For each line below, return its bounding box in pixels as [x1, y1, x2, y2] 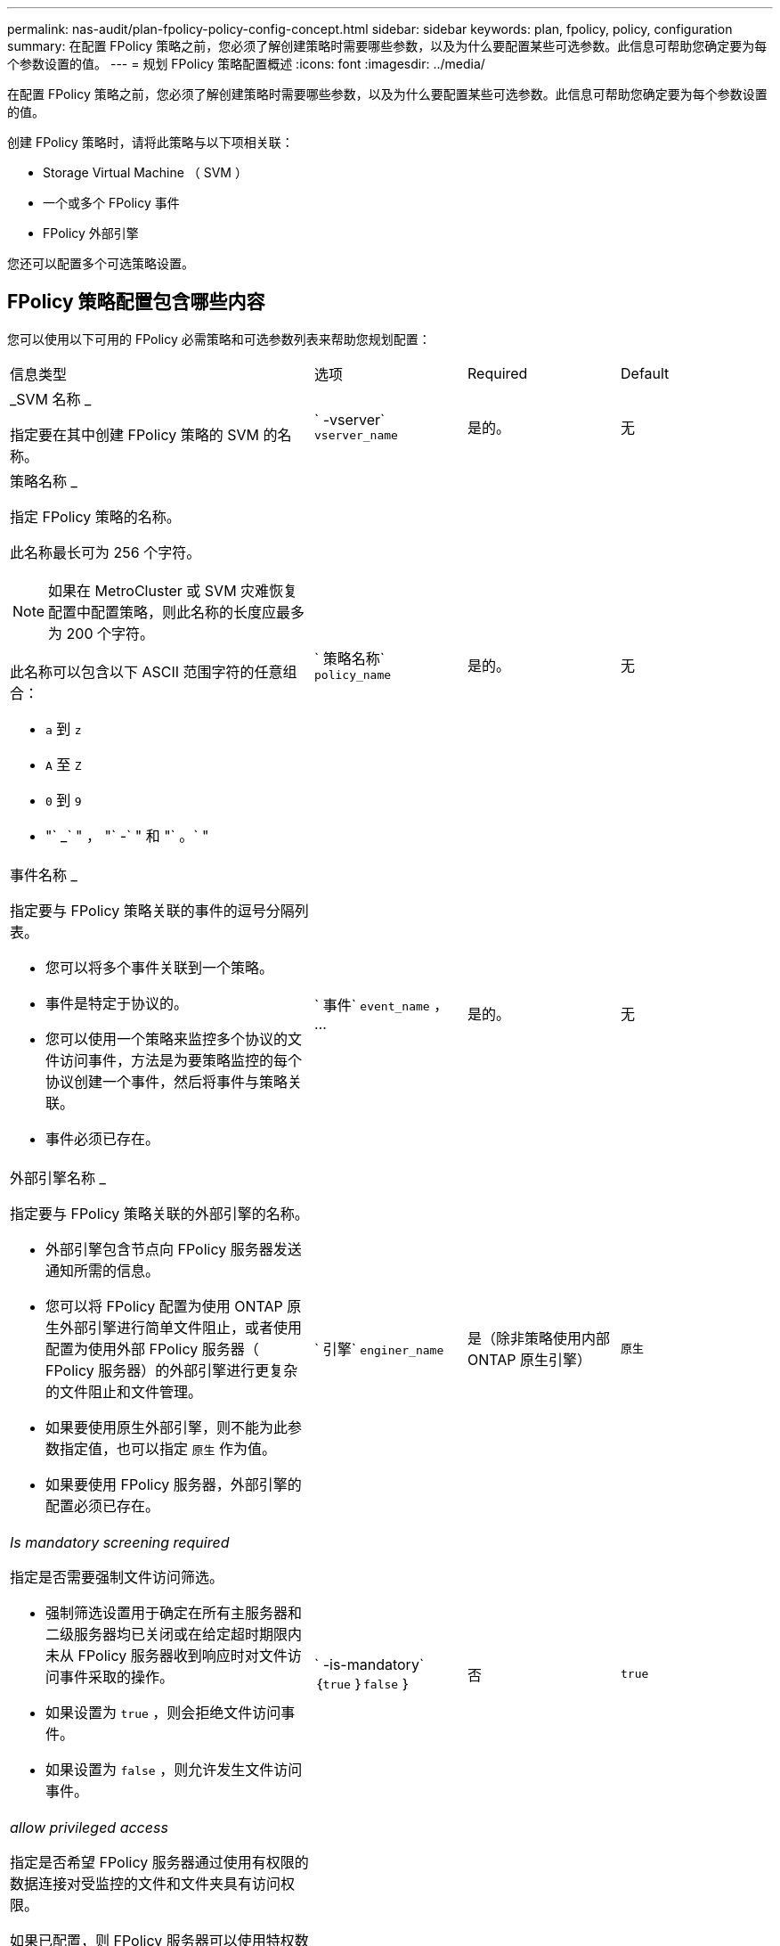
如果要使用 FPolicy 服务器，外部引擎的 [45, 1475, 302, 1493]
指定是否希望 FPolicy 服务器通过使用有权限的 [10, 1852, 309, 1871]
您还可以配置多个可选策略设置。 [7, 256, 194, 271]
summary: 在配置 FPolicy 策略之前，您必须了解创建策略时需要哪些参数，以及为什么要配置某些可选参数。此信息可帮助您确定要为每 [7, 38, 768, 53]
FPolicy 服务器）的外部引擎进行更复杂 [45, 1361, 298, 1379]
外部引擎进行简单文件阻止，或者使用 [60, 1318, 303, 1337]
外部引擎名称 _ [10, 1168, 106, 1187]
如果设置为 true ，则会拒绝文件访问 [45, 1703, 281, 1721]
